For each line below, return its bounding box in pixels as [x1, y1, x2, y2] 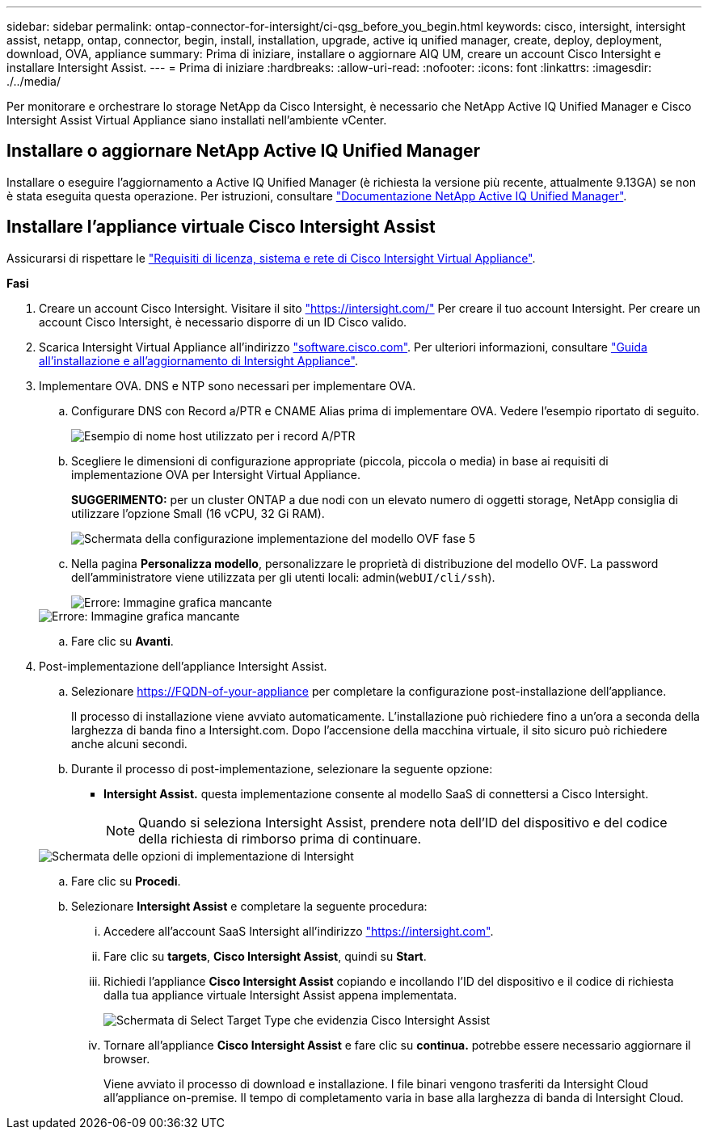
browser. [103, 1051, 150, 1066]
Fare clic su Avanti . [71, 633, 174, 648]
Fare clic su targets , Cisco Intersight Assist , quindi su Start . [103, 949, 427, 963]
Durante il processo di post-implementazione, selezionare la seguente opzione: [71, 761, 493, 776]
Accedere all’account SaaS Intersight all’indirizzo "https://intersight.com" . [103, 924, 494, 938]
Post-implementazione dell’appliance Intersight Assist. [39, 658, 327, 673]
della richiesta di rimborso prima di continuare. [138, 830, 422, 847]
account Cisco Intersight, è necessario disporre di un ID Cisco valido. [39, 314, 407, 329]
